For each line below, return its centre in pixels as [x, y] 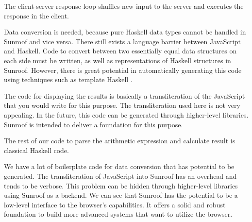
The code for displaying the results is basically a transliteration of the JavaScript [125, 95]
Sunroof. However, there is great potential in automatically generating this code [123, 70]
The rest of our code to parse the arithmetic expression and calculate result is [120, 141]
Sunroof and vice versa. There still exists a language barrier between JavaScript [123, 41]
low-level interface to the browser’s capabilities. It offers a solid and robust [115, 204]
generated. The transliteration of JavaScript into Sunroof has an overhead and [120, 176]
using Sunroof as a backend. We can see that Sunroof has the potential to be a [121, 195]
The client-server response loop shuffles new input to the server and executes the [124, 6]
